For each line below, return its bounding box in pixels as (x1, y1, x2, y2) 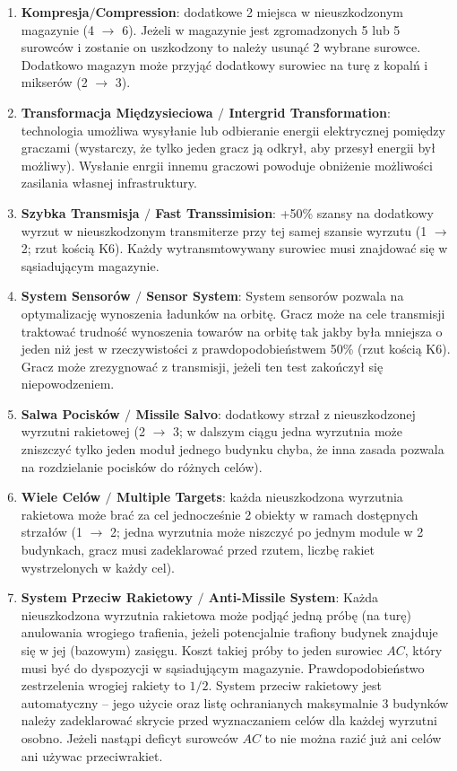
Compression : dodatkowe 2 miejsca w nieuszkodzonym (95, 3, 404, 21)
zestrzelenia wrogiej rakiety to (21, 676, 185, 695)
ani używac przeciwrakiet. (21, 746, 163, 765)
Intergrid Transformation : (228, 102, 391, 121)
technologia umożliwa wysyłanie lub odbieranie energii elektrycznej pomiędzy (21, 120, 445, 139)
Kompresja (21, 3, 90, 21)
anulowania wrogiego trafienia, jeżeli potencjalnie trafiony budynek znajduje (21, 623, 438, 642)
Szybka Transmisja (21, 203, 140, 222)
